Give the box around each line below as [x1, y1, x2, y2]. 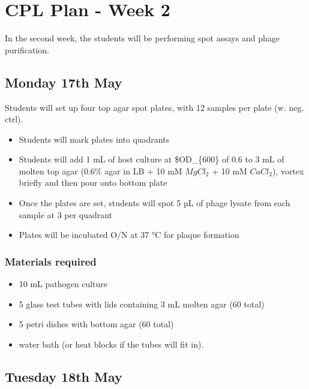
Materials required [5, 254, 97, 269]
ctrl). [5, 113, 23, 125]
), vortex [272, 164, 304, 177]
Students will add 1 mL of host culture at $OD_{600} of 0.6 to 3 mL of [19, 153, 284, 165]
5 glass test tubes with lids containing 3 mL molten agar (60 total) [19, 297, 265, 310]
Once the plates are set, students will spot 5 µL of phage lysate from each [19, 197, 290, 209]
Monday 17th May [5, 73, 122, 91]
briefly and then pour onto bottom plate [19, 176, 167, 189]
